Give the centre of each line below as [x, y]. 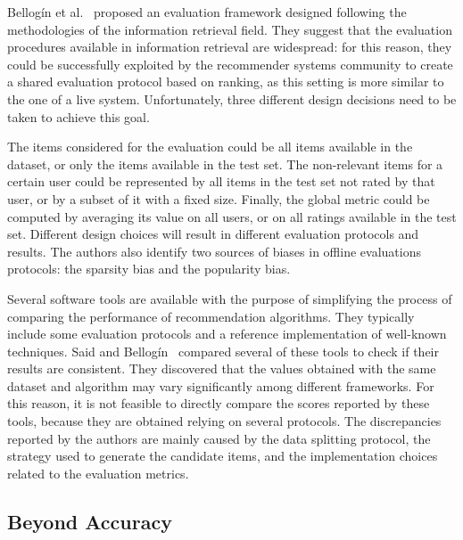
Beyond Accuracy [90, 521]
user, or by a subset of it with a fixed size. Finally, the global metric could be [219, 198]
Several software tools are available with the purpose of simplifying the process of [230, 298]
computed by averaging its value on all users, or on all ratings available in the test [232, 216]
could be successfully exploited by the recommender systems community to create [230, 64]
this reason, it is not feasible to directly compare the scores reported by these [219, 403]
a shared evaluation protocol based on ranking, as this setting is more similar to [226, 82]
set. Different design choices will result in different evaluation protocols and [213, 234]
